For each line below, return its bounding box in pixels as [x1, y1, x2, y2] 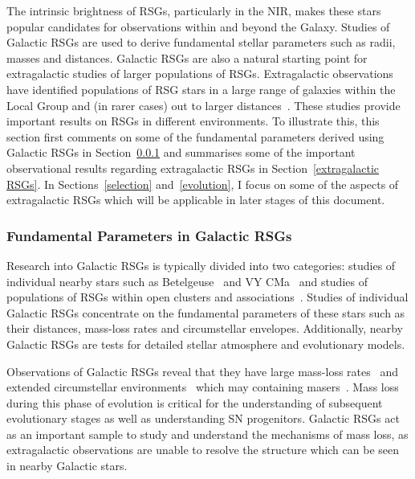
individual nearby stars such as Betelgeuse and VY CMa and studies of [6, 272, 368, 289]
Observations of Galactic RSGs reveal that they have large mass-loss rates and [6, 362, 399, 379]
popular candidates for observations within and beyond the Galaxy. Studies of [6, 18, 390, 35]
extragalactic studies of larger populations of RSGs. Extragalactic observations [6, 65, 393, 82]
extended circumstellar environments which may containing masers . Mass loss [6, 379, 399, 395]
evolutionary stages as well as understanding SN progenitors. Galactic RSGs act [6, 410, 400, 427]
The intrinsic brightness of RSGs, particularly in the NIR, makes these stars [6, 2, 381, 18]
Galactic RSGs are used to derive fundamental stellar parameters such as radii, [6, 34, 396, 51]
